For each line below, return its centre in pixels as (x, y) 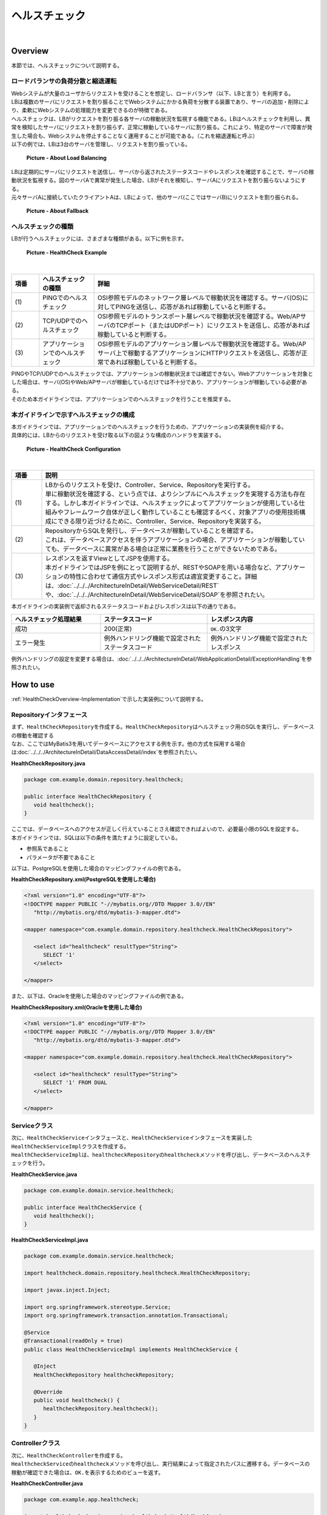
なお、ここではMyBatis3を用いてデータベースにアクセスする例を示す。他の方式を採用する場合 (128, 744)
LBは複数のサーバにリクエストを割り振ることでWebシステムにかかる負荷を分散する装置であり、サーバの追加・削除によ (160, 102)
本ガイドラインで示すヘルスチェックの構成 (73, 415)
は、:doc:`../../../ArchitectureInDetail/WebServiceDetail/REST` (132, 586)
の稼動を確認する (32, 735)
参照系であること (48, 849)
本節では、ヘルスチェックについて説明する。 (67, 65)
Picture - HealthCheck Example (67, 252)
